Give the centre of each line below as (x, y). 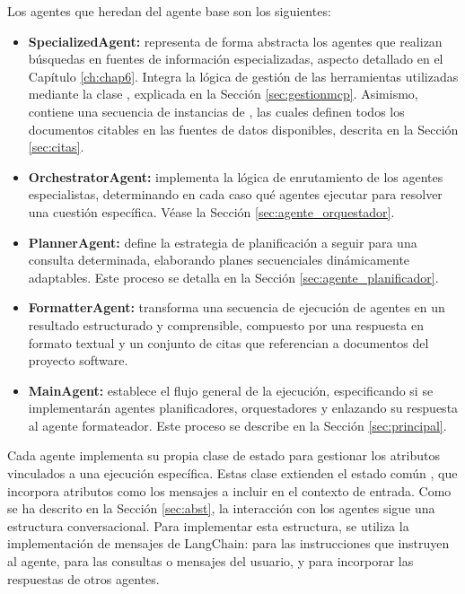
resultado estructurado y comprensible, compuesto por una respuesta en (226, 324)
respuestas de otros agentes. (83, 578)
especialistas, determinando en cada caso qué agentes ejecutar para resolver (235, 194)
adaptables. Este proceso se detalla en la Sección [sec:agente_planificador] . (233, 277)
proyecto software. (78, 360)
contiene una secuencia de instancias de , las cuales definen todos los (216, 111)
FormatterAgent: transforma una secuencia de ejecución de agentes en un (237, 307)
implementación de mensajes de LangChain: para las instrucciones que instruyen (228, 543)
